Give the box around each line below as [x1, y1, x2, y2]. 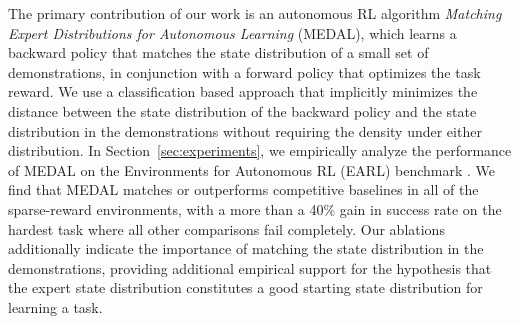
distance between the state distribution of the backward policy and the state [8, 100, 477, 121]
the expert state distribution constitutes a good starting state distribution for [8, 277, 483, 298]
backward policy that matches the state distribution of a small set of [8, 42, 429, 63]
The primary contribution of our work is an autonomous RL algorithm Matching [8, 3, 502, 23]
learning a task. [8, 296, 103, 317]
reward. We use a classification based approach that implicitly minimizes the [8, 81, 478, 102]
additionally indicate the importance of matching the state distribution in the [8, 238, 484, 259]
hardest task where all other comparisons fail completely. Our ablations [8, 218, 445, 239]
